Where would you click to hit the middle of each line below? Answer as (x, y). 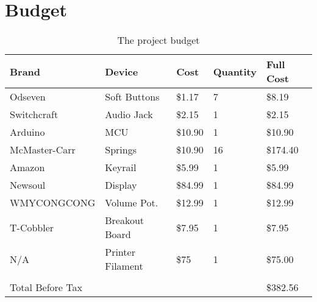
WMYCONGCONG (53, 203)
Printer (120, 252)
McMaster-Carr (43, 150)
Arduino (27, 132)
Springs (121, 150)
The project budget (158, 40)
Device (122, 71)
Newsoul (28, 185)
